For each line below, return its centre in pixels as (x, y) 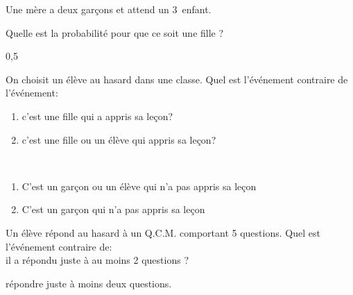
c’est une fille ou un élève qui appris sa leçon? (119, 139)
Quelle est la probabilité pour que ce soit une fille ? (115, 32)
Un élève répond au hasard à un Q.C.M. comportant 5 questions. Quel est (163, 232)
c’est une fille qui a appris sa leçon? (97, 116)
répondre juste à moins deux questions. (89, 283)
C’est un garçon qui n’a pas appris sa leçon (113, 209)
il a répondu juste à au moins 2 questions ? (97, 260)
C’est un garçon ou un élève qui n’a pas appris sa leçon (139, 186)
